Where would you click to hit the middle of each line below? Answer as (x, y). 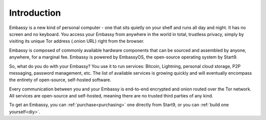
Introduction (35, 13)
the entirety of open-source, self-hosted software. (60, 80)
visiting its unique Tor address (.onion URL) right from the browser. (77, 41)
